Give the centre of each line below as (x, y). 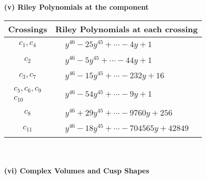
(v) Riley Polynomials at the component (76, 7)
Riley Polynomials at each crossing (126, 29)
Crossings (28, 29)
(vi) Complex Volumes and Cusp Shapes (77, 170)
